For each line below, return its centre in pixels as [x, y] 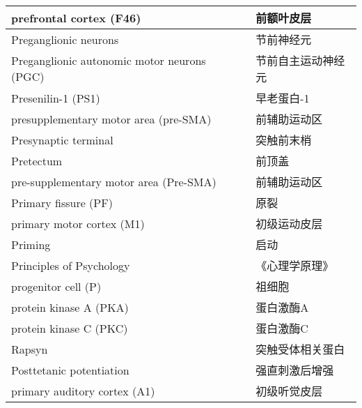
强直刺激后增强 [295, 370]
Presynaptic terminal [62, 139]
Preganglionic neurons [65, 39]
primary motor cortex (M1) [78, 223]
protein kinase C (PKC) [70, 328]
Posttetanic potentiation [70, 370]
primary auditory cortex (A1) [83, 391]
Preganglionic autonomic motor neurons [109, 60]
